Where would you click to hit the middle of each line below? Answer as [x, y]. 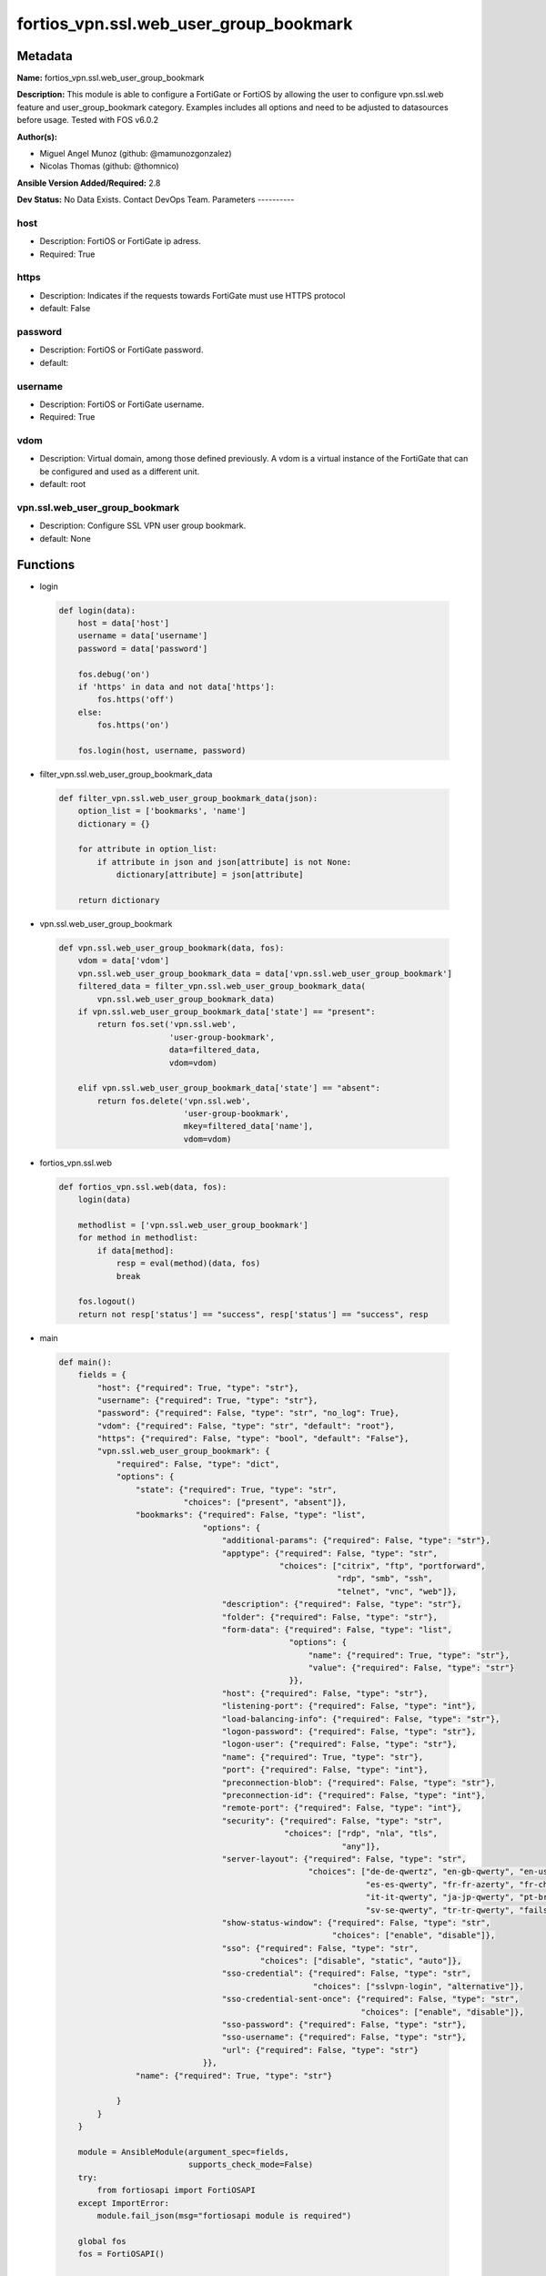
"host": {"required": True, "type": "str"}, [198, 1387]
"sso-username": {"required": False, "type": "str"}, [344, 2037]
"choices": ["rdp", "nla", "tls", [361, 1834]
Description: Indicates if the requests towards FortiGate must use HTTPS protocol [192, 295]
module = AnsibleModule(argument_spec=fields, [184, 2152]
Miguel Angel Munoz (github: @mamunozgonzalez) [136, 154]
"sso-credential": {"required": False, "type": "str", [347, 1974]
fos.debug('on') [114, 674]
